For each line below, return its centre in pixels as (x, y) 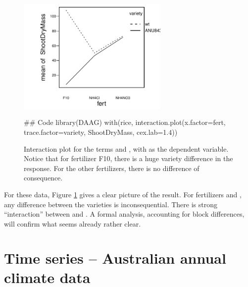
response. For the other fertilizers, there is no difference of (112, 168)
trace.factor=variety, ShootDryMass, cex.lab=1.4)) (101, 132)
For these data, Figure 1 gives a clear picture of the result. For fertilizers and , (123, 194)
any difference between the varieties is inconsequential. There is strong (111, 204)
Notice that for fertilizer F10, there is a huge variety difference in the (128, 158)
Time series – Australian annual (115, 258)
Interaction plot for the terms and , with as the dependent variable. (126, 148)
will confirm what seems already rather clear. (73, 223)
